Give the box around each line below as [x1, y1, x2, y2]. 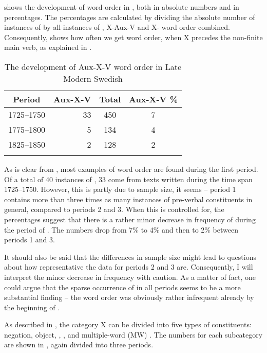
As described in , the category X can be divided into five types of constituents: [4, 319, 252, 330]
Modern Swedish [63, 72, 123, 84]
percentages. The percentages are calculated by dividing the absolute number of [4, 11, 255, 22]
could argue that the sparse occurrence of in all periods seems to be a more [4, 281, 241, 292]
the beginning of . [4, 302, 60, 312]
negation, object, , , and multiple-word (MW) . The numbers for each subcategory [4, 329, 263, 340]
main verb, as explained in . [4, 42, 92, 52]
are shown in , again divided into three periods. [4, 339, 154, 350]
